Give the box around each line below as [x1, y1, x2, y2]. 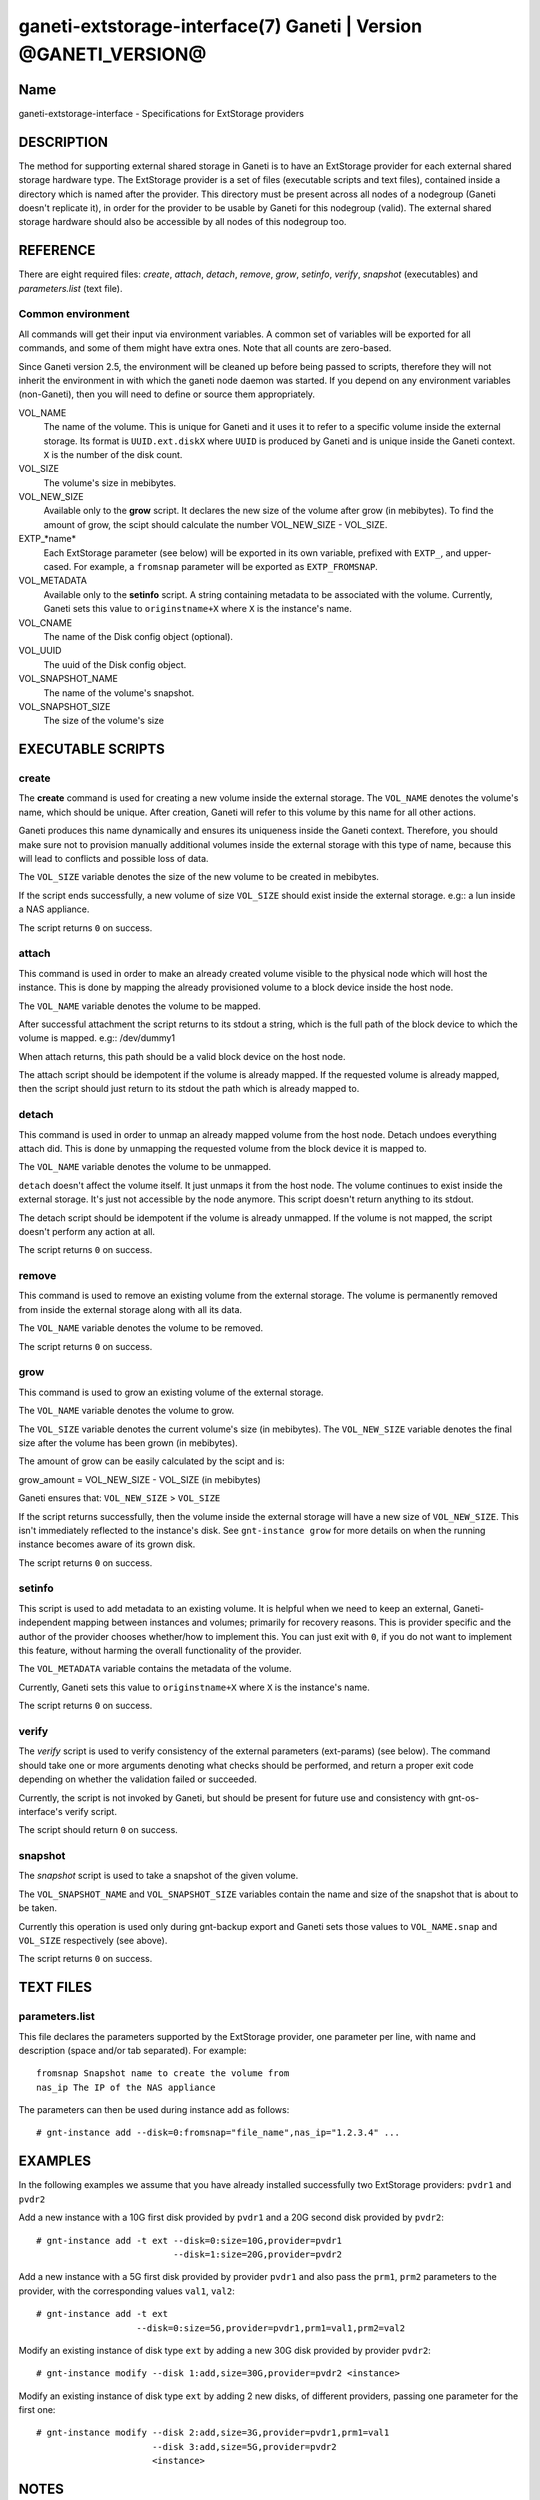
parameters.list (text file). [18, 282, 123, 294]
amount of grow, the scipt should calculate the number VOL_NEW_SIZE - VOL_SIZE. [43, 518, 388, 530]
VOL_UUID [18, 645, 62, 657]
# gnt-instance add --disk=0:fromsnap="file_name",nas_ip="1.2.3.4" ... [36, 2127, 400, 2139]
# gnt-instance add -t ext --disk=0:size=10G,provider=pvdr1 [36, 2235, 342, 2246]
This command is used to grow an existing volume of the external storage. [18, 1386, 324, 1398]
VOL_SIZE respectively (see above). [18, 1934, 168, 1946]
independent [18, 1616, 71, 1629]
